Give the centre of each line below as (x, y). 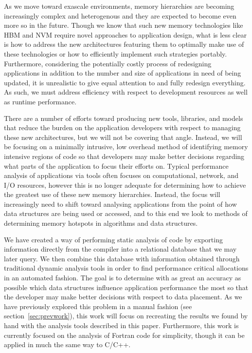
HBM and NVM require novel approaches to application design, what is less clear (125, 34)
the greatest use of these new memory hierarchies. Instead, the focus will (112, 194)
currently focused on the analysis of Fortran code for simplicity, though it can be (124, 335)
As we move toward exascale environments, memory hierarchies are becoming (119, 6)
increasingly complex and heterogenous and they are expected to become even (120, 15)
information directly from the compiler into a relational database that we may (120, 249)
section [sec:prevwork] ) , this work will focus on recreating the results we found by (126, 316)
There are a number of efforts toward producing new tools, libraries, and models (124, 118)
